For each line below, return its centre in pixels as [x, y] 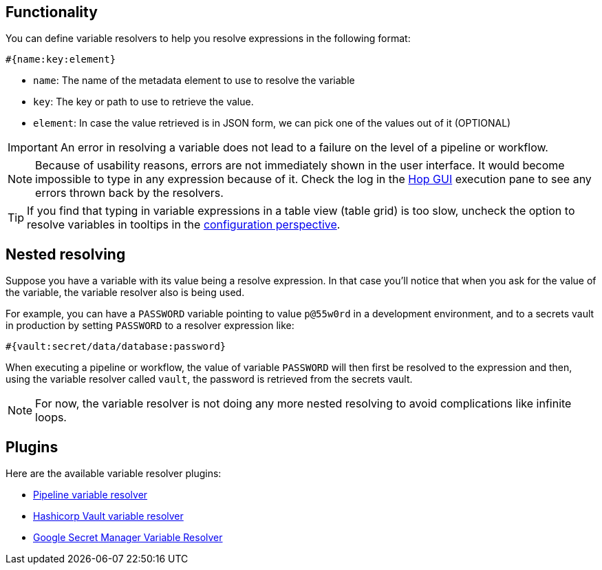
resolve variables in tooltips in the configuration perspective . [184, 225]
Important [33, 148]
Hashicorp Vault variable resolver [108, 516]
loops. [51, 418]
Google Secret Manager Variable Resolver [128, 538]
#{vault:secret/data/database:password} [116, 347]
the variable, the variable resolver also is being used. [125, 293]
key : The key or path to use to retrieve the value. [143, 102]
